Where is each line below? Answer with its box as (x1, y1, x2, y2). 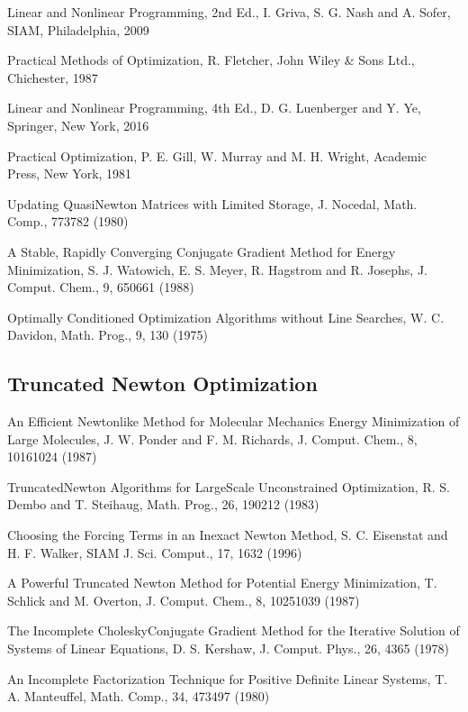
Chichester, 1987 (7, 68, 98, 87)
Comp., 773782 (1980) (7, 212, 129, 231)
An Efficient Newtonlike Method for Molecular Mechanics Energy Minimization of (7, 412, 460, 431)
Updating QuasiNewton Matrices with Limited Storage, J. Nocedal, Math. (7, 194, 418, 213)
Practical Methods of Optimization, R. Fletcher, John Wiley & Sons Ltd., (7, 50, 415, 69)
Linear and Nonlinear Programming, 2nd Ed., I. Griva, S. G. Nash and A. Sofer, (7, 3, 451, 21)
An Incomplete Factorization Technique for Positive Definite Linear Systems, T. (7, 669, 448, 688)
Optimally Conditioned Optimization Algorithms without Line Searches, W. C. (7, 307, 445, 326)
